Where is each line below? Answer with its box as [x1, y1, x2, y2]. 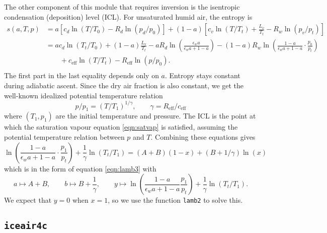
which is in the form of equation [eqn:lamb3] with [4, 163, 156, 173]
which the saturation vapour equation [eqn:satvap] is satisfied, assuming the [4, 122, 238, 132]
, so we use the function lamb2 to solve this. [108, 195, 243, 205]
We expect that [4, 195, 52, 205]
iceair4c [4, 220, 47, 231]
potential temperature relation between [4, 131, 125, 142]
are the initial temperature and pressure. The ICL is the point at [55, 110, 256, 121]
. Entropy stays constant [165, 70, 240, 81]
